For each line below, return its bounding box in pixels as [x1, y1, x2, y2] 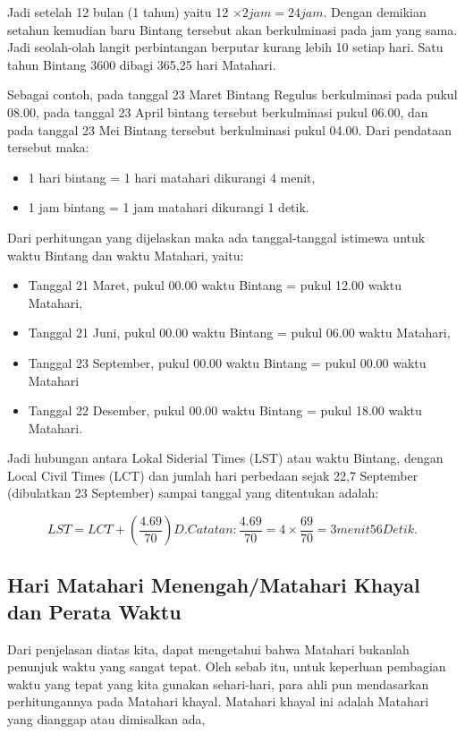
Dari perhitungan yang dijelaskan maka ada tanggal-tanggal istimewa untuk [7, 227, 426, 246]
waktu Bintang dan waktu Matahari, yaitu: [7, 245, 244, 264]
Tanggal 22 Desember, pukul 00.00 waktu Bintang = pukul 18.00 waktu [28, 401, 422, 420]
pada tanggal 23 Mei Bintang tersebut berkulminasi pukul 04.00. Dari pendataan [7, 120, 452, 139]
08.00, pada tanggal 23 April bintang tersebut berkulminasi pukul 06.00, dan [7, 102, 428, 121]
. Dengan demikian [323, 3, 427, 21]
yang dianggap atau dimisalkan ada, [7, 710, 206, 729]
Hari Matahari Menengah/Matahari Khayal [7, 571, 420, 599]
